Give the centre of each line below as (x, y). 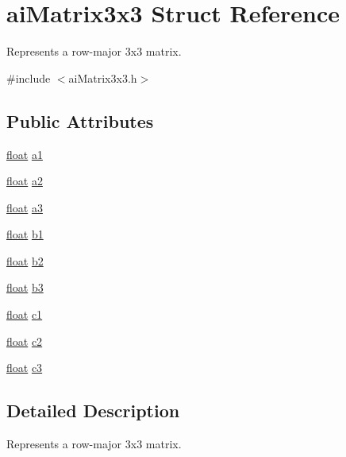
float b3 (25, 287)
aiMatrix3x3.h (103, 77)
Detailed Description (93, 411)
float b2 (25, 260)
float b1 (25, 234)
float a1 (25, 154)
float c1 (25, 314)
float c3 (25, 368)
